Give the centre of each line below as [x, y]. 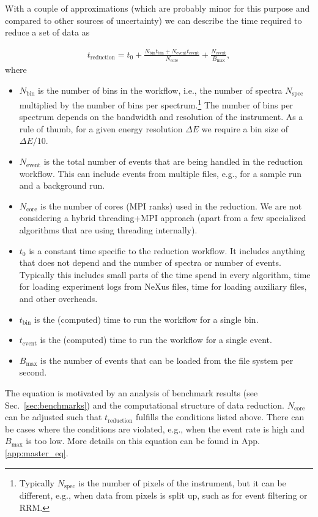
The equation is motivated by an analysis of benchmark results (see [131, 392]
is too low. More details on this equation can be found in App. [143, 441]
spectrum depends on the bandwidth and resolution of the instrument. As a [161, 117]
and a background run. [62, 185]
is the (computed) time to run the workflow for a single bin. [146, 319]
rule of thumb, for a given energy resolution [101, 128]
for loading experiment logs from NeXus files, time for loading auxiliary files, [163, 286]
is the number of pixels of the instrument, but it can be [182, 482]
